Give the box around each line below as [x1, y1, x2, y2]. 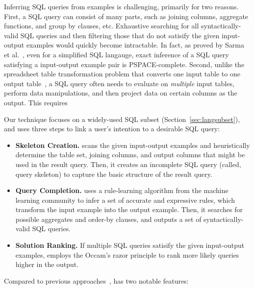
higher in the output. [15, 259, 79, 269]
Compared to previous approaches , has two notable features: [4, 275, 189, 286]
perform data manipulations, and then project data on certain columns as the [4, 88, 237, 98]
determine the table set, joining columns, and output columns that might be [15, 149, 245, 160]
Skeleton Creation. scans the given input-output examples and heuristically [15, 140, 250, 150]
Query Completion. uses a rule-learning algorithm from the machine [15, 185, 229, 195]
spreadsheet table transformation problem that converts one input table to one [4, 69, 240, 79]
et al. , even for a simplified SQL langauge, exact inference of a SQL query [4, 49, 229, 59]
